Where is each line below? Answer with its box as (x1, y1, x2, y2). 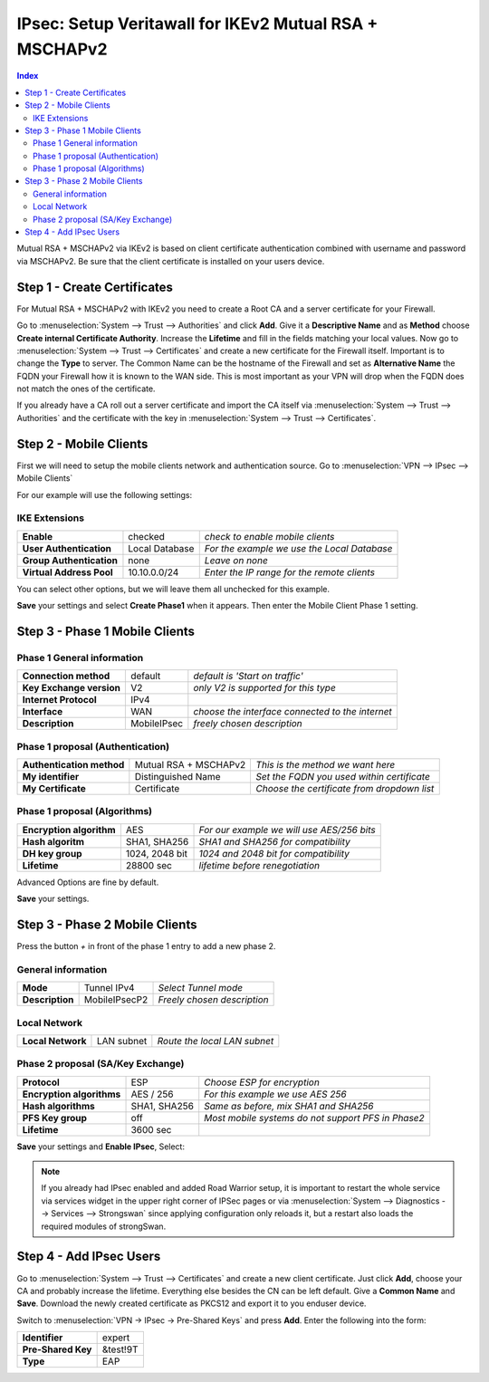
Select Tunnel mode (158, 982, 244, 994)
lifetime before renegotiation (198, 859, 321, 871)
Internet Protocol (22, 694, 97, 706)
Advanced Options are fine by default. (16, 877, 159, 888)
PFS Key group (22, 1111, 88, 1124)
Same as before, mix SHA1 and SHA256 (204, 1099, 374, 1112)
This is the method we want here (255, 758, 396, 771)
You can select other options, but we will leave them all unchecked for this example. (16, 583, 331, 594)
